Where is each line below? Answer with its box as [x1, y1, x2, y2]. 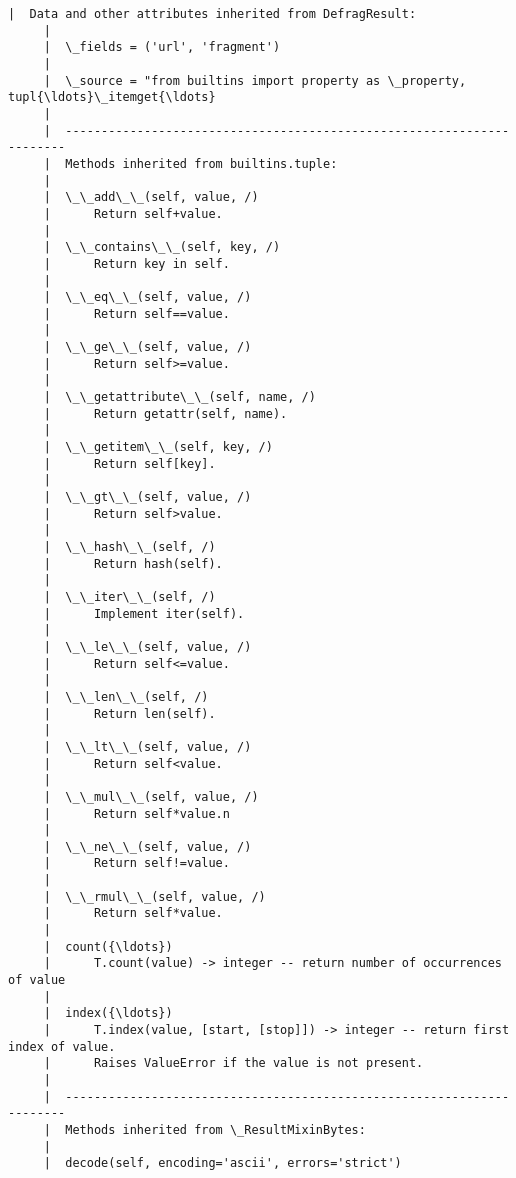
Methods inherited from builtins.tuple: [65, 156, 338, 171]
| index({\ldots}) [43, 1006, 173, 1021]
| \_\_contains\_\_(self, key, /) [43, 240, 281, 255]
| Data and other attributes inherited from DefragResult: [8, 7, 417, 21]
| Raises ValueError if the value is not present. [43, 1056, 424, 1071]
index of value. [8, 1039, 116, 1054]
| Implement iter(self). [43, 606, 245, 621]
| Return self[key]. [43, 456, 216, 471]
